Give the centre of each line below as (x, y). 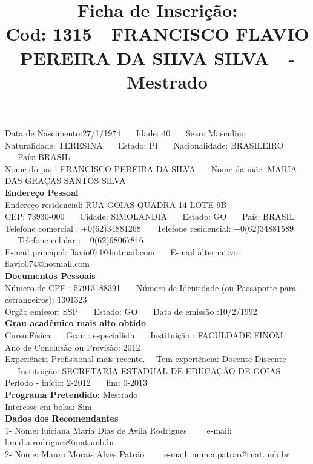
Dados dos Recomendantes (62, 418)
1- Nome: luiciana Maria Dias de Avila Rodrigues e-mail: (118, 430)
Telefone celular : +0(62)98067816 (80, 240)
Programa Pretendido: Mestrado (71, 394)
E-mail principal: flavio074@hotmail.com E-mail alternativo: (123, 251)
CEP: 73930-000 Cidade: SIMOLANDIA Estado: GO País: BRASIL (150, 216)
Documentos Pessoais (50, 276)
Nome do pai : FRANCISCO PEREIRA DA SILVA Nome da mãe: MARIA (151, 168)
